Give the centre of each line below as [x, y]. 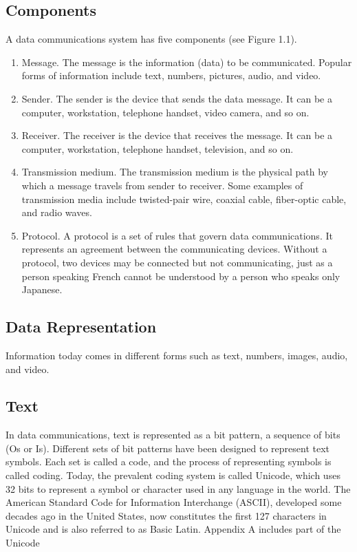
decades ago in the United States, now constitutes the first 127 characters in [166, 515]
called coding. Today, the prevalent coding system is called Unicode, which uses [173, 475]
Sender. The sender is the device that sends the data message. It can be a [177, 98]
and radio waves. [57, 212]
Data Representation [81, 327]
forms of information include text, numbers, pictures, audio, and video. [171, 75]
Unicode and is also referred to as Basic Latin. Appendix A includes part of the [173, 529]
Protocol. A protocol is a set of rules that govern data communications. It [177, 235]
